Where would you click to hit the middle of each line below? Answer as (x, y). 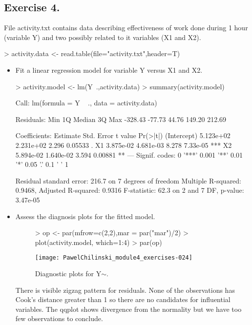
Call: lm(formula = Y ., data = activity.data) (86, 103)
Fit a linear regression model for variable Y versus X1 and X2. (109, 70)
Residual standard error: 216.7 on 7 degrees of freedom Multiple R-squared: (128, 180)
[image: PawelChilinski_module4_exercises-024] (114, 258)
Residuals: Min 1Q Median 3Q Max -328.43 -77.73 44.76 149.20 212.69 (121, 119)
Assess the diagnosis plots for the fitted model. (85, 216)
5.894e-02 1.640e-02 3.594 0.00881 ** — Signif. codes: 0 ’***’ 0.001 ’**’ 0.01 (129, 154)
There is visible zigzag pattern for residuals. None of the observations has (125, 290)
